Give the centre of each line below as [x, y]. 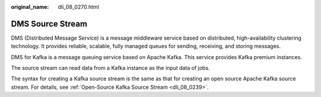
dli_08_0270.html [78, 7]
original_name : [30, 7]
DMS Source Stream [49, 24]
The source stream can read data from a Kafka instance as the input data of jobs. [111, 68]
